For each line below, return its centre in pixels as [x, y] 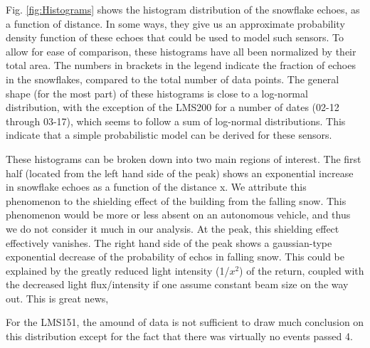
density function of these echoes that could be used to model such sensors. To [175, 37]
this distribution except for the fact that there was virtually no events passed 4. [179, 336]
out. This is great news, [57, 298]
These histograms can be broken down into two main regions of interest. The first [184, 158]
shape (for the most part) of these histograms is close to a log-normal [157, 93]
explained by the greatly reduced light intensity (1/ [118, 270]
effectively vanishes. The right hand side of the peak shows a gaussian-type [169, 242]
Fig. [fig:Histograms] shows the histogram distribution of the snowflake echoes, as [183, 9]
